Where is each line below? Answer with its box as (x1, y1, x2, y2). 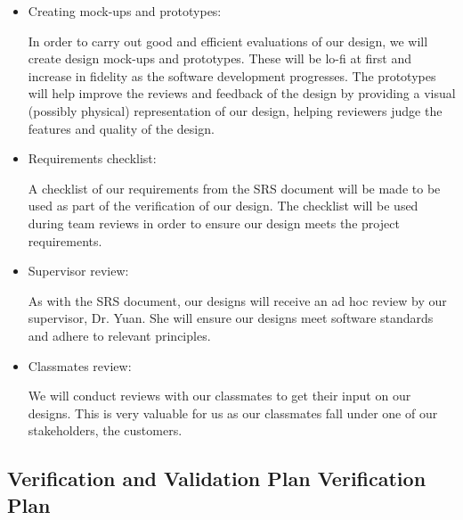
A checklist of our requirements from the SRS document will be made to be (28, 178, 441, 197)
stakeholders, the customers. (28, 421, 183, 440)
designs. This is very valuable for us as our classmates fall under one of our (28, 403, 438, 422)
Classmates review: (28, 356, 132, 375)
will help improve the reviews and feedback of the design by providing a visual (28, 84, 456, 103)
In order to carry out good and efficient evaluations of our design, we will (28, 31, 428, 50)
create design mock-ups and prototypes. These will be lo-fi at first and (28, 49, 412, 68)
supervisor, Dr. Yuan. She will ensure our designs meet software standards (28, 309, 434, 327)
